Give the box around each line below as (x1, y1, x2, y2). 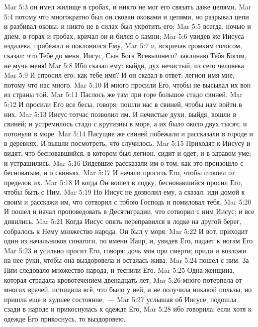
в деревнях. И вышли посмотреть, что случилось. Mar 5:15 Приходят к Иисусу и (4, 138, 251, 148)
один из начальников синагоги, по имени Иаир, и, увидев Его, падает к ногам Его (4, 235, 253, 246)
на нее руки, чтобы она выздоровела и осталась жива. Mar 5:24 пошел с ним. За (4, 255, 249, 265)
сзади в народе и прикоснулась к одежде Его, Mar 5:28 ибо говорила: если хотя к (4, 304, 252, 314)
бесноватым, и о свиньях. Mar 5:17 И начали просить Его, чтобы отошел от (4, 167, 235, 178)
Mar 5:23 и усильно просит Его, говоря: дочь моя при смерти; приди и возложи (4, 245, 247, 255)
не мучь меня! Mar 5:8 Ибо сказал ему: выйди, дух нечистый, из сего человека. (4, 60, 246, 70)
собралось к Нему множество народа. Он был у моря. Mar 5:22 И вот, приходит (4, 225, 248, 236)
